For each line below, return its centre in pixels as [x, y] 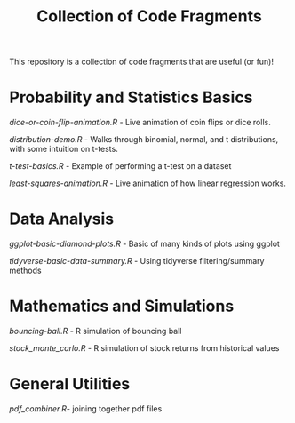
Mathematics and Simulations [122, 306]
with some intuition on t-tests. [64, 149]
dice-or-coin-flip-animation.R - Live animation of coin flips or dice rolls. [140, 123]
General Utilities [70, 384]
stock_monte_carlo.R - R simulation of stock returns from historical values [144, 348]
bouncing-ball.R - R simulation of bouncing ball [96, 331]
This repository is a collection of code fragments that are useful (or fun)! [141, 62]
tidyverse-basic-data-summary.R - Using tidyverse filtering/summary [137, 261]
